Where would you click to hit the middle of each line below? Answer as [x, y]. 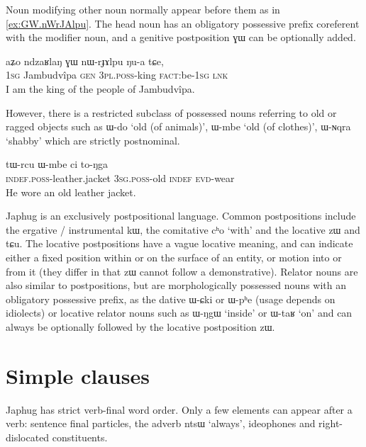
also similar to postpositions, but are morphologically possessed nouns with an [176, 285]
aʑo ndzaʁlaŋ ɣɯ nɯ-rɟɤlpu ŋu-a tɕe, [85, 61]
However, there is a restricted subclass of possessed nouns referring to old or [171, 112]
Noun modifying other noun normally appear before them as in [143, 9]
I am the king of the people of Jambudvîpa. [100, 88]
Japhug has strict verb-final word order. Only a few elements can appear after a [179, 409]
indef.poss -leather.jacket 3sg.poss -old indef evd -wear [120, 177]
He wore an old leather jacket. [71, 192]
